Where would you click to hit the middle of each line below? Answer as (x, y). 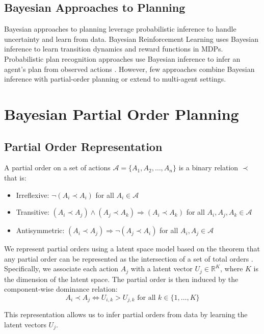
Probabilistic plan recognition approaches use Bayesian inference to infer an (122, 58)
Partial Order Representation (83, 146)
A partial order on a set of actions (57, 168)
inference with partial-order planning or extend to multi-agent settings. (115, 79)
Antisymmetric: (40, 230)
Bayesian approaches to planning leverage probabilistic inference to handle (120, 29)
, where (231, 268)
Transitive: (33, 212)
